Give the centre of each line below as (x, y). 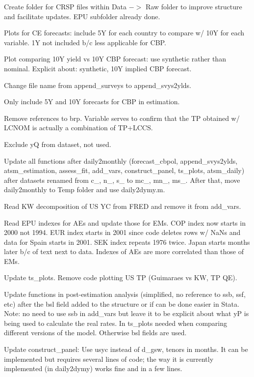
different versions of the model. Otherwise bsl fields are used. (95, 333)
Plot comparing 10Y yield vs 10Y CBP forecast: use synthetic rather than (115, 59)
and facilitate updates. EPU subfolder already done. (82, 16)
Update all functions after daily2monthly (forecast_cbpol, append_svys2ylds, (121, 160)
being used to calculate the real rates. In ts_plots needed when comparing (116, 323)
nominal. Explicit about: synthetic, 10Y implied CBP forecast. (98, 68)
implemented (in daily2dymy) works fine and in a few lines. (93, 368)
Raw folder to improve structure (194, 6)
